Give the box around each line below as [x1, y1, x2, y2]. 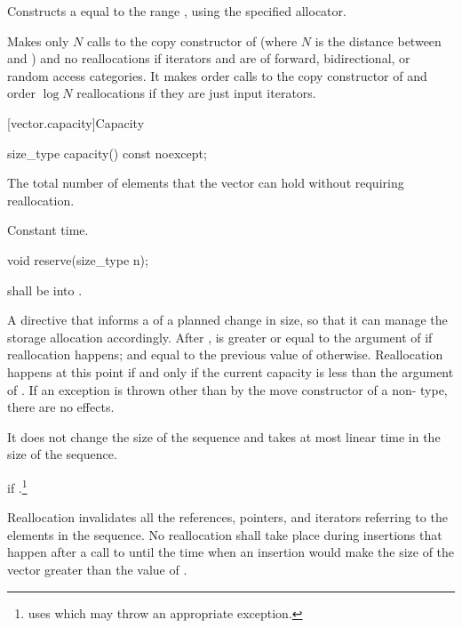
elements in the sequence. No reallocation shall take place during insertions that [7, 525, 442, 543]
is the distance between [315, 31, 442, 50]
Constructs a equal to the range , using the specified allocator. [7, 2, 346, 20]
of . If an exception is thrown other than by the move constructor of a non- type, [7, 380, 448, 399]
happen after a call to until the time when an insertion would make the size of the [7, 543, 455, 561]
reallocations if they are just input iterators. [76, 84, 316, 102]
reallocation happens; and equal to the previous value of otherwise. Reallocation [7, 345, 443, 364]
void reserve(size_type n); [7, 250, 148, 269]
